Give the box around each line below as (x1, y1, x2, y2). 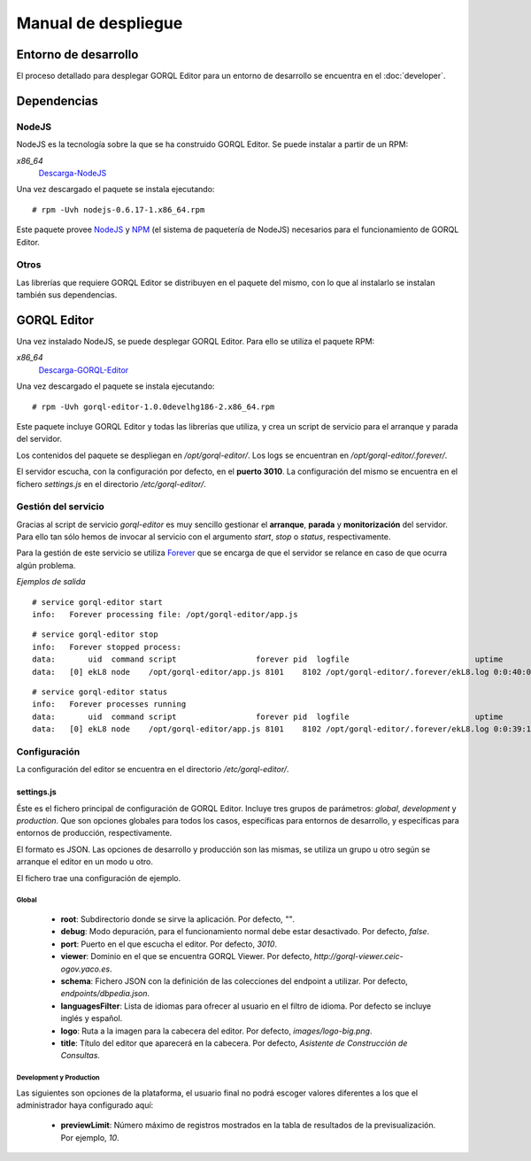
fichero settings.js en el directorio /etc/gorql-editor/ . (16, 478, 207, 489)
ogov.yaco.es (60, 964, 111, 974)
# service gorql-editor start (32, 597, 164, 607)
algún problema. (16, 560, 76, 570)
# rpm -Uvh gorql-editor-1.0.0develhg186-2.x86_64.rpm (32, 401, 275, 412)
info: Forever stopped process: (32, 642, 181, 652)
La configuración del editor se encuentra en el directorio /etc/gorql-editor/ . (16, 764, 289, 775)
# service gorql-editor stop (32, 630, 158, 639)
